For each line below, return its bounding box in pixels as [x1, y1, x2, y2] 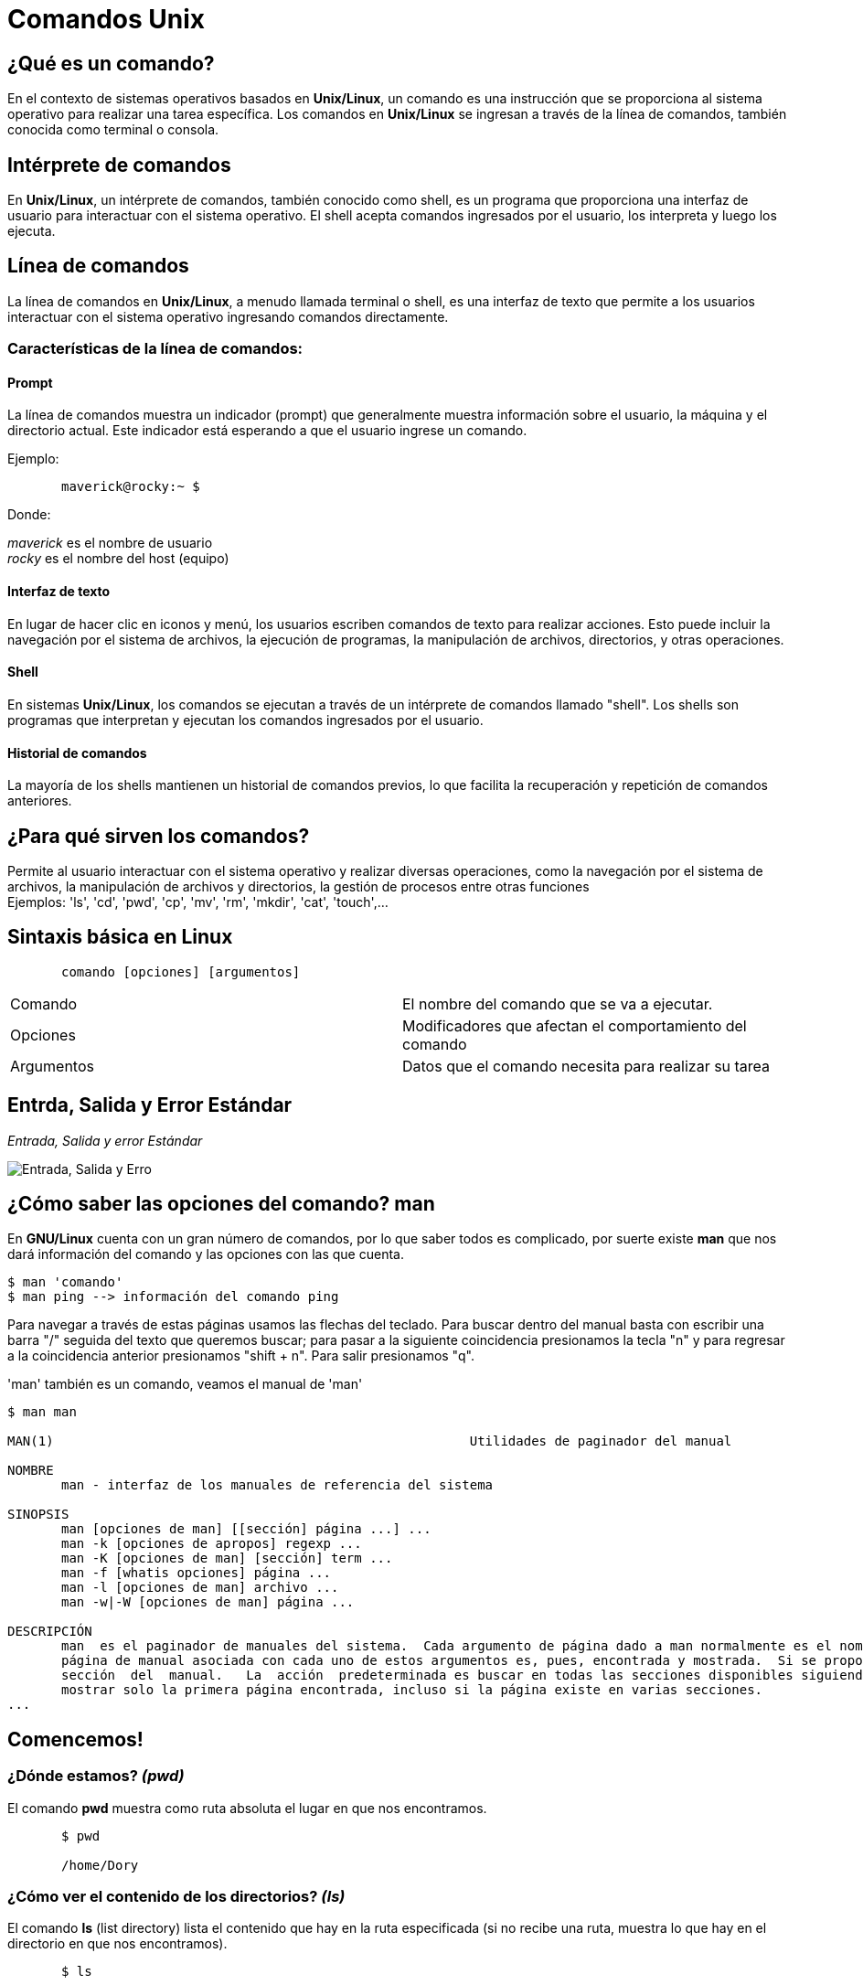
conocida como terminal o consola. [7, 122, 219, 138]
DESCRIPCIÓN [7, 1624, 92, 1639]
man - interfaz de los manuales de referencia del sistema [61, 1478, 494, 1493]
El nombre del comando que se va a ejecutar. [402, 994, 713, 1013]
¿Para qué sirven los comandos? [7, 824, 310, 848]
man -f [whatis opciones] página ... [61, 1565, 332, 1581]
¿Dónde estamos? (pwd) [7, 1766, 185, 1786]
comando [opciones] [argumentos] [61, 964, 301, 979]
